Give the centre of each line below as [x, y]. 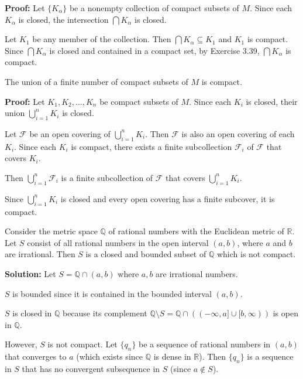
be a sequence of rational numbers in [205, 344]
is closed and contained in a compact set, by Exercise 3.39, [154, 50]
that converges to [36, 356]
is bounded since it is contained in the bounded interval [112, 293]
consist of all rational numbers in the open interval [118, 242]
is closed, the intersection [63, 19]
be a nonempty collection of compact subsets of [154, 8]
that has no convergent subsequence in [91, 368]
